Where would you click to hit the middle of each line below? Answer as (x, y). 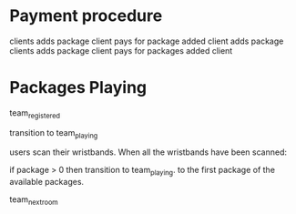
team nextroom (34, 201)
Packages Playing (78, 88)
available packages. (47, 182)
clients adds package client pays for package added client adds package (147, 41)
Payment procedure (86, 16)
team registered (35, 113)
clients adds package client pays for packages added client (121, 50)
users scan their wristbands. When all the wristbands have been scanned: (148, 152)
